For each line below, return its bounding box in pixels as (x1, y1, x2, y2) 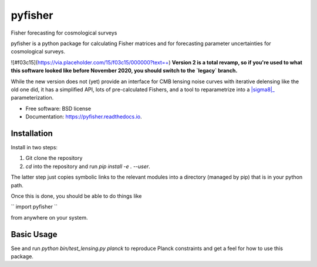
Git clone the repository (25, 155, 83, 162)
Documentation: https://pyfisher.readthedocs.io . (25, 113, 142, 120)
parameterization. (11, 94, 54, 101)
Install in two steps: (11, 143, 58, 150)
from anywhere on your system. (11, 214, 88, 221)
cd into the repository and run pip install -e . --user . (25, 163, 151, 170)
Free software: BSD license (25, 105, 91, 112)
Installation (11, 128, 53, 138)
